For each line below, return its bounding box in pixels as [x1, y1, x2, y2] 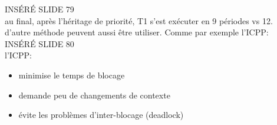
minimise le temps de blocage [18, 68, 125, 81]
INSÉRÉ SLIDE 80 [5, 37, 74, 50]
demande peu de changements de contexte [18, 88, 170, 101]
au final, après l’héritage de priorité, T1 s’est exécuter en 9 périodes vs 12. [5, 14, 273, 27]
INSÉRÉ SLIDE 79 [5, 3, 74, 15]
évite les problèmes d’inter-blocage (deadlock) [18, 108, 184, 121]
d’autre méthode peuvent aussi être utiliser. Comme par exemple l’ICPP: [5, 26, 269, 38]
